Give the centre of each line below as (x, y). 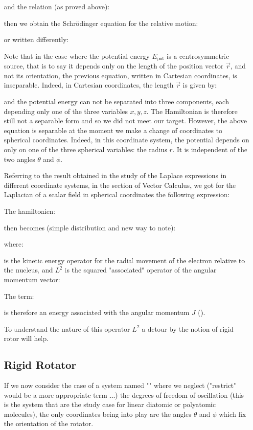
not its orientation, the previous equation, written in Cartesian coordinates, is (121, 75)
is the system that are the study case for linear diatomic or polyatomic (110, 404)
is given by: (200, 85)
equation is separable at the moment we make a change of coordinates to (113, 130)
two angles (20, 159)
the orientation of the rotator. (49, 423)
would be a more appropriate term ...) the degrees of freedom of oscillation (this (124, 395)
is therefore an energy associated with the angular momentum (97, 312)
